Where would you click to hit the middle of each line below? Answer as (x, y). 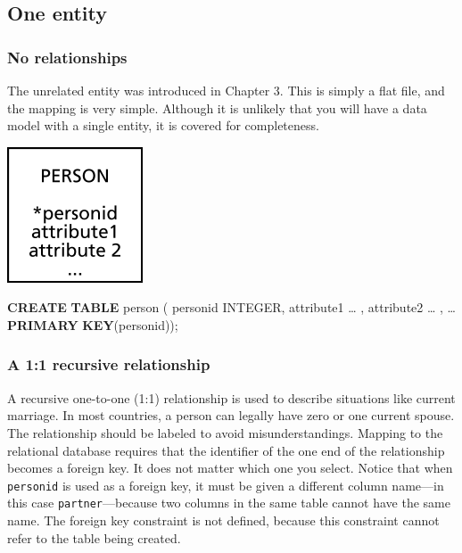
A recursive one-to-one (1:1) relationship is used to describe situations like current (231, 397)
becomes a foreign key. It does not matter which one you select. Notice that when (230, 468)
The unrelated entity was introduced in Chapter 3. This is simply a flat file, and (226, 90)
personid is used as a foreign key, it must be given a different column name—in (226, 485)
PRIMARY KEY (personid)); (93, 324)
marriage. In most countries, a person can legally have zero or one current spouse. (231, 415)
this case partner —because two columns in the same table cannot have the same (229, 503)
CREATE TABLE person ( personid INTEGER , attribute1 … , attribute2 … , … (231, 307)
